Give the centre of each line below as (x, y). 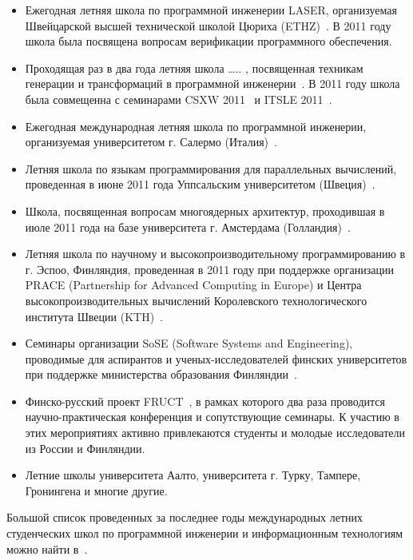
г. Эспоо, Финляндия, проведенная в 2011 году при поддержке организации (209, 269)
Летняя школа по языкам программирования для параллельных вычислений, (211, 168)
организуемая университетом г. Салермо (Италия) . (151, 142)
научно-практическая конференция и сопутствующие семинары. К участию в (212, 417)
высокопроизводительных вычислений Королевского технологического (196, 300)
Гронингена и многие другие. (96, 490)
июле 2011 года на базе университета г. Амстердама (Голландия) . (188, 226)
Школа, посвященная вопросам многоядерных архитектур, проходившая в (205, 210)
